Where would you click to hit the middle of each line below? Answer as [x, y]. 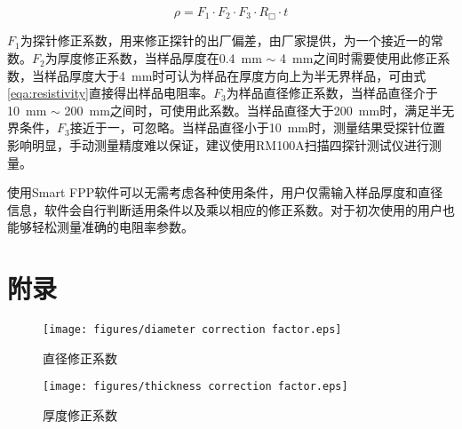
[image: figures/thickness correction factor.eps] [195, 387]
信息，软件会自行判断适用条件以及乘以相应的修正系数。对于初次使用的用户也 [231, 209]
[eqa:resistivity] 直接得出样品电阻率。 [110, 93]
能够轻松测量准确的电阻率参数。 [100, 227]
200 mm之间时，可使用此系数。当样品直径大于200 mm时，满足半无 [259, 110]
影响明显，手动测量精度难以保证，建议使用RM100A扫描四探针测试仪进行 [218, 145]
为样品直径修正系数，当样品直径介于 [332, 93]
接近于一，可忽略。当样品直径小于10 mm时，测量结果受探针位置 [258, 127]
